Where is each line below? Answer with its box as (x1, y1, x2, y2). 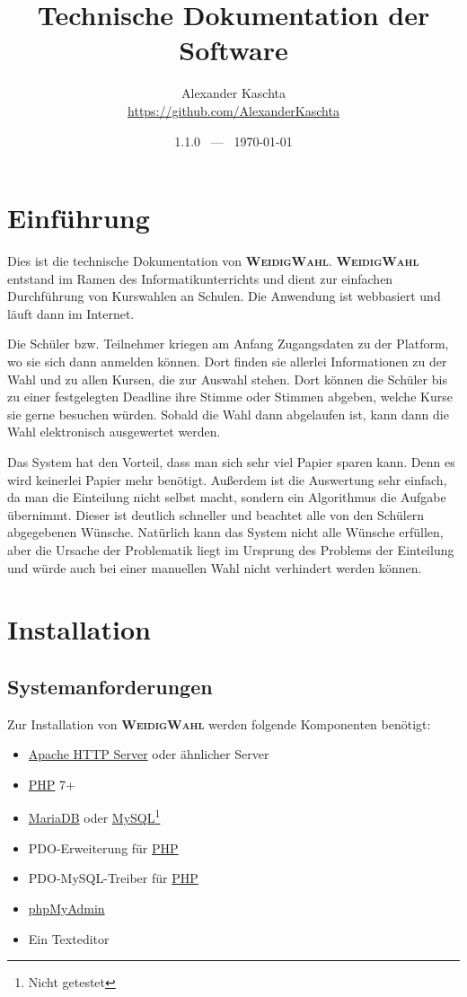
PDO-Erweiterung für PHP (28, 838, 179, 857)
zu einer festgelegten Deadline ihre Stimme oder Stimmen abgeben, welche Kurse (7, 387, 453, 406)
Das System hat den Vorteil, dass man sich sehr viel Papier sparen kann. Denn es (7, 452, 455, 471)
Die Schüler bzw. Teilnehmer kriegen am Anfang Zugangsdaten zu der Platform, (7, 334, 449, 353)
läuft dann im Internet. (7, 304, 135, 322)
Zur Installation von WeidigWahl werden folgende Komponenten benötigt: (7, 714, 431, 733)
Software (179, 31, 288, 68)
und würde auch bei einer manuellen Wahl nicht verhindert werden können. (7, 558, 422, 577)
